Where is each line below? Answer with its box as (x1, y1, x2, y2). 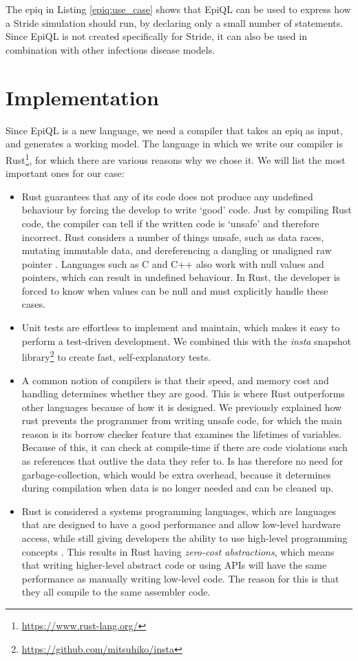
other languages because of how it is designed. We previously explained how (21, 399, 342, 414)
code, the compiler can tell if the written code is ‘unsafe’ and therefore (21, 216, 319, 230)
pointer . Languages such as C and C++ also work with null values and (21, 256, 324, 271)
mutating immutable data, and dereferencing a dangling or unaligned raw (21, 243, 332, 258)
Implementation (6, 83, 159, 111)
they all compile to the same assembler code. (21, 585, 211, 599)
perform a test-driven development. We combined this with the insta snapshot (21, 333, 351, 348)
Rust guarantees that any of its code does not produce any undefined (21, 189, 313, 203)
